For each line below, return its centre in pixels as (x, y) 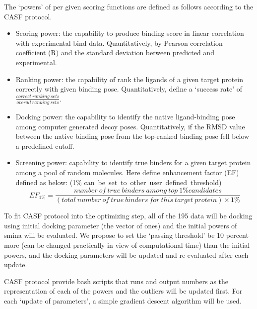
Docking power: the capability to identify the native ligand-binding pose (125, 117)
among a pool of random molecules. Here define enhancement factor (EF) (127, 172)
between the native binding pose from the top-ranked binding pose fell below (132, 136)
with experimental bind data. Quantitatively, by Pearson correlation (119, 43)
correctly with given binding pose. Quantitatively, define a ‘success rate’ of (129, 89)
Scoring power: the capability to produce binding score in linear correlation (130, 33)
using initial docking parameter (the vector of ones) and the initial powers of (121, 225)
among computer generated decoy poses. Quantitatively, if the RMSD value (130, 126)
